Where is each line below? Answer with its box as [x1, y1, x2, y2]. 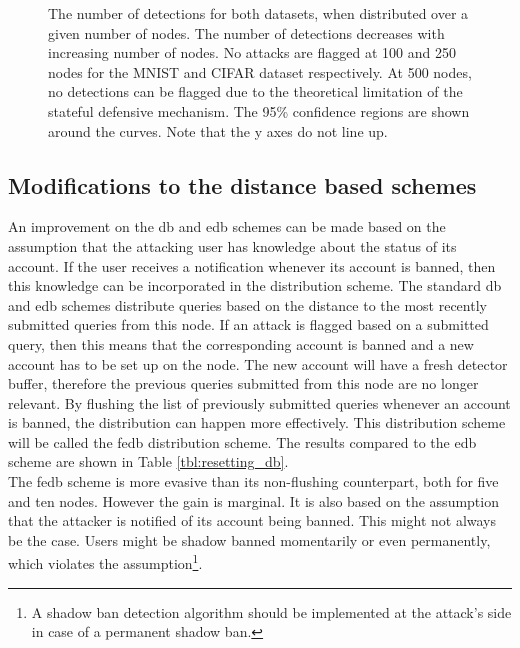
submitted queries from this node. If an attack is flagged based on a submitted [8, 314, 489, 335]
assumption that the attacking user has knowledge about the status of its [8, 235, 457, 256]
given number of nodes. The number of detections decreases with [48, 22, 445, 43]
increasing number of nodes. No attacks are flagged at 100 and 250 [48, 42, 456, 63]
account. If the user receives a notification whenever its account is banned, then [8, 255, 496, 276]
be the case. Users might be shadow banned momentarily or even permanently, [8, 529, 491, 550]
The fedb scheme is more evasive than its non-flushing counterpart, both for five [8, 471, 499, 492]
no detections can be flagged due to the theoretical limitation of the [48, 81, 463, 102]
